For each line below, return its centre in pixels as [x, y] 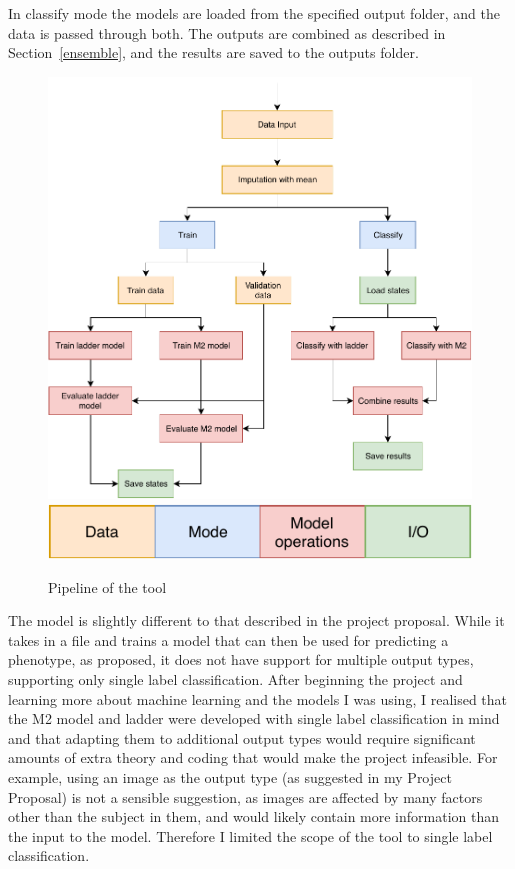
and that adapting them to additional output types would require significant [242, 737]
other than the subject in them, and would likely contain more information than [254, 816]
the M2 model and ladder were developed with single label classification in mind [254, 718]
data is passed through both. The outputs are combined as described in [227, 32]
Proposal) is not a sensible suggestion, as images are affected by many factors [245, 796]
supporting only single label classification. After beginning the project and [235, 679]
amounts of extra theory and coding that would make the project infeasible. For [253, 757]
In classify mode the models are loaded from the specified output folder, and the [254, 13]
